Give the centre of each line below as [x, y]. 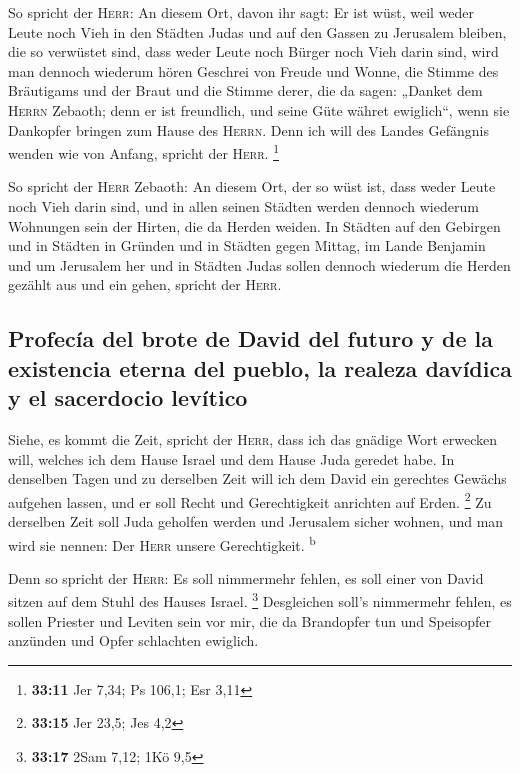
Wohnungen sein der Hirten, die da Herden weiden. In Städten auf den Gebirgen [254, 225]
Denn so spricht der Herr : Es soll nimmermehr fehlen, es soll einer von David [246, 577]
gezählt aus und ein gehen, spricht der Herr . [145, 284]
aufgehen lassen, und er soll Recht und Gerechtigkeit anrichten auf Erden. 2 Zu [250, 500]
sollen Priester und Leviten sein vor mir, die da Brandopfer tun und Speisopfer [250, 620]
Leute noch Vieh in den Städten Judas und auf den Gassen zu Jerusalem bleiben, [257, 31]
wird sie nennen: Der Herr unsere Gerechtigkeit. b [162, 543]
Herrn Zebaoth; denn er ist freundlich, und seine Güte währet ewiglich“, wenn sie [259, 109]
